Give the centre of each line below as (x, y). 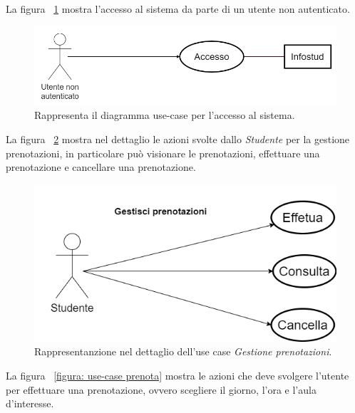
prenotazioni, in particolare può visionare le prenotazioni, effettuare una (163, 153)
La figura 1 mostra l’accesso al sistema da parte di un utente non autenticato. (178, 9)
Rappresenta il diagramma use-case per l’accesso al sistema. (165, 115)
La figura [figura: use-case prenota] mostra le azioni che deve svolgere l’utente (177, 376)
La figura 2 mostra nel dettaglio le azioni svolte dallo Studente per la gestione (178, 139)
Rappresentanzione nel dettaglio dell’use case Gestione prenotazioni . (183, 351)
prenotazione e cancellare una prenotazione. (101, 167)
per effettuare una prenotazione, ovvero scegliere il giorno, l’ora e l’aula (161, 389)
